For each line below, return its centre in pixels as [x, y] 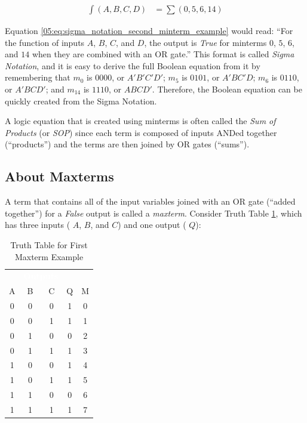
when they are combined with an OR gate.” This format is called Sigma [163, 54]
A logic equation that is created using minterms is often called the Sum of [140, 121]
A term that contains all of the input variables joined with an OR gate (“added [150, 201]
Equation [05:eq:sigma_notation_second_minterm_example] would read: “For [149, 31]
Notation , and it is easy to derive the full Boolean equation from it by [133, 65]
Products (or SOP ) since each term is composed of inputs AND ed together [141, 132]
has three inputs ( [38, 225]
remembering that [38, 77]
